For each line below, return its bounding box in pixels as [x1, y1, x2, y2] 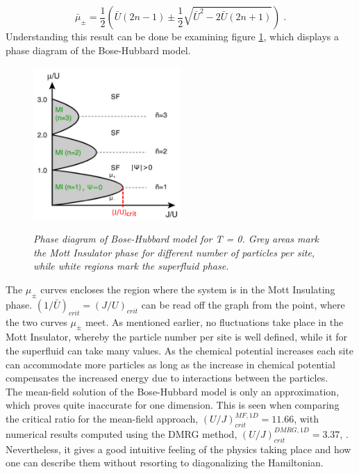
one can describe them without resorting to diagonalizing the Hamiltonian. [6, 455, 324, 470]
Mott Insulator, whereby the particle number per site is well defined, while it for [6, 329, 348, 344]
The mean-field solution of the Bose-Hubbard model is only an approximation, [6, 384, 340, 398]
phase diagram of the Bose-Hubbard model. [6, 42, 191, 57]
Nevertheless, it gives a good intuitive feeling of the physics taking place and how [6, 441, 351, 456]
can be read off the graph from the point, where [141, 297, 345, 311]
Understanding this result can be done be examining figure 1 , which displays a [6, 29, 340, 43]
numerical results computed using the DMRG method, [6, 426, 237, 441]
